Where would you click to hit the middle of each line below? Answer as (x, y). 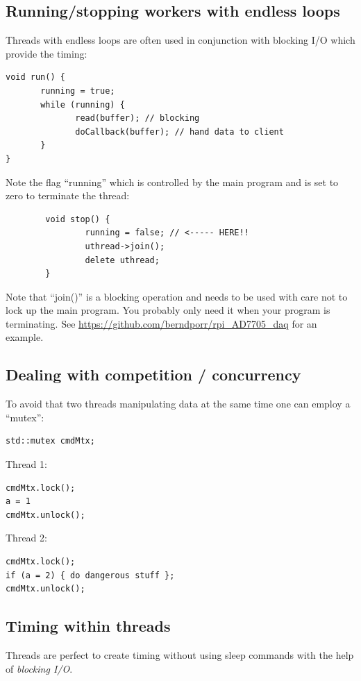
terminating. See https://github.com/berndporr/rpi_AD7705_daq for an (161, 323)
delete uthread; (122, 260)
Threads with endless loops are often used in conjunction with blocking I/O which (180, 40)
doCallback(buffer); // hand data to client (179, 132)
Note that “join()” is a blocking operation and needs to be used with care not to (177, 296)
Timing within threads (88, 626)
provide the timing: (47, 53)
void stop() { (78, 219)
